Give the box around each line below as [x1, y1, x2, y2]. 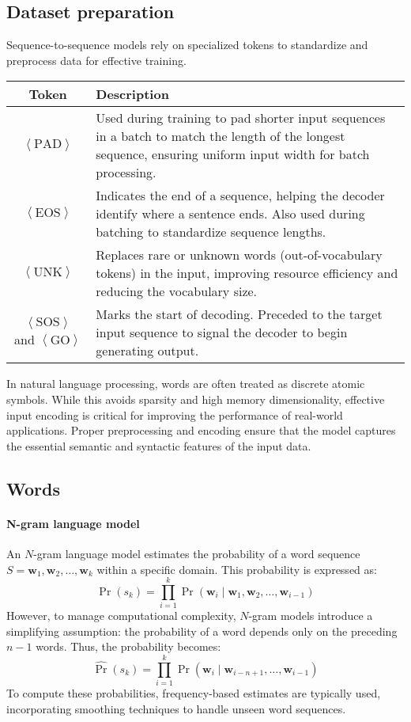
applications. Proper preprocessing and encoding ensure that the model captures [6, 422, 396, 439]
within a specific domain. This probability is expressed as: [96, 560, 377, 577]
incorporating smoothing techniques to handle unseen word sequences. [6, 700, 346, 716]
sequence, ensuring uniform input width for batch [96, 145, 370, 164]
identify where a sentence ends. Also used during [96, 204, 365, 223]
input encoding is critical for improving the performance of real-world [6, 406, 343, 423]
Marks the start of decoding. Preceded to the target [96, 305, 383, 324]
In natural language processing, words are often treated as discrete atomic [6, 375, 365, 392]
